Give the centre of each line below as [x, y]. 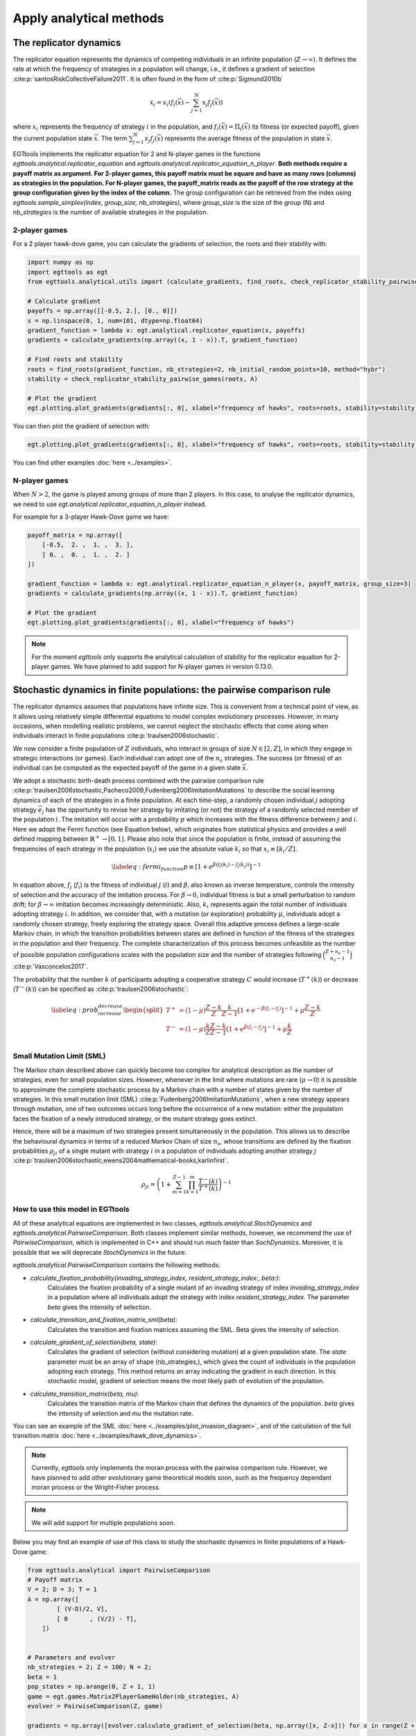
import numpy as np [60, 262]
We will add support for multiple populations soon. [103, 1522]
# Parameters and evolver [71, 1658]
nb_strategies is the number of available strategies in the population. [111, 212]
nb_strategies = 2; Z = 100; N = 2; [90, 1667]
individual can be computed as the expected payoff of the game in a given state [127, 768]
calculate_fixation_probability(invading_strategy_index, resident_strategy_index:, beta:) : [155, 1278]
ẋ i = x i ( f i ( [164, 103]
